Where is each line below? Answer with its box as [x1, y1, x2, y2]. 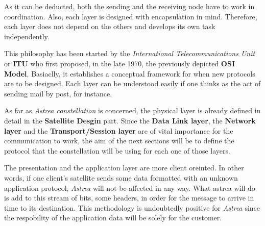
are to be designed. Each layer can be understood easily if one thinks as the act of [4, 78, 261, 89]
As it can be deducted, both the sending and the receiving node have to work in [4, 1, 255, 11]
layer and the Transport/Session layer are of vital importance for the [4, 125, 233, 136]
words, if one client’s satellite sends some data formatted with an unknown [4, 172, 238, 183]
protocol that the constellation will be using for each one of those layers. [4, 145, 230, 156]
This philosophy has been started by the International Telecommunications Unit [4, 48, 255, 59]
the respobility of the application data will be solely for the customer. [4, 212, 222, 223]
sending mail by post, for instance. [4, 88, 112, 98]
